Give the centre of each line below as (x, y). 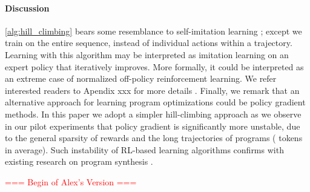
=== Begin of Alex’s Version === (71, 181)
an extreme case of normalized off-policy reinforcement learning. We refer (141, 78)
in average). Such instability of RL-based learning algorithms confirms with (144, 149)
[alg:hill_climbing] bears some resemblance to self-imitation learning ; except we (153, 31)
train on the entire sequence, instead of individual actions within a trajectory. (149, 43)
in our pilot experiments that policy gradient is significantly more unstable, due (153, 126)
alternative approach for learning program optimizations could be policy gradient (155, 102)
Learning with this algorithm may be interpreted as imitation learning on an (147, 54)
